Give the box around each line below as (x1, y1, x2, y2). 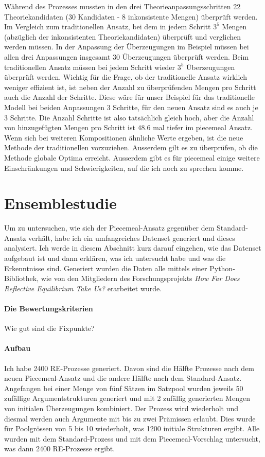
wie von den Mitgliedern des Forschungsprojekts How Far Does (41, 273, 240, 284)
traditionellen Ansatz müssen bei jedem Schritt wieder (4, 61, 175, 72)
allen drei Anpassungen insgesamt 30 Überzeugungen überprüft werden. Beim (4, 51, 249, 62)
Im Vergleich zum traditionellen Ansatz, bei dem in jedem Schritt (4, 21, 211, 32)
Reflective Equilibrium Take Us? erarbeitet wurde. (4, 283, 162, 293)
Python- (209, 262, 235, 273)
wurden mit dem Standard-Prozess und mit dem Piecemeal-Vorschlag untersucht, (4, 433, 260, 444)
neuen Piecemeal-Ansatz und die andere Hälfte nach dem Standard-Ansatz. (4, 373, 242, 383)
